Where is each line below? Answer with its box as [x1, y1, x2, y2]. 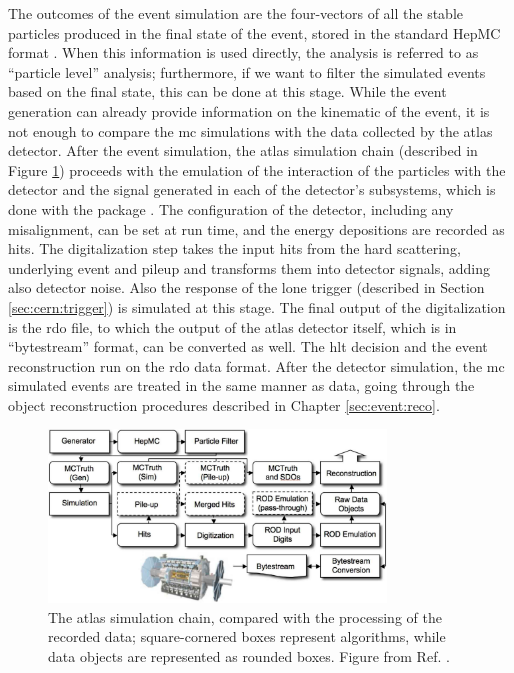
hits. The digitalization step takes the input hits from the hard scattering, [8, 238, 461, 259]
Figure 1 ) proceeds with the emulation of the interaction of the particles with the [8, 159, 506, 180]
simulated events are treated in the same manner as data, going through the [8, 375, 475, 396]
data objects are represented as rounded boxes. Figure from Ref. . [48, 645, 450, 666]
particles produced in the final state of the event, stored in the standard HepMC [8, 22, 501, 43]
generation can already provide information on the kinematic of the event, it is [8, 100, 490, 121]
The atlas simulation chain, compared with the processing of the [48, 606, 442, 627]
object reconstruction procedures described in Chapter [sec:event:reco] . [8, 394, 440, 415]
